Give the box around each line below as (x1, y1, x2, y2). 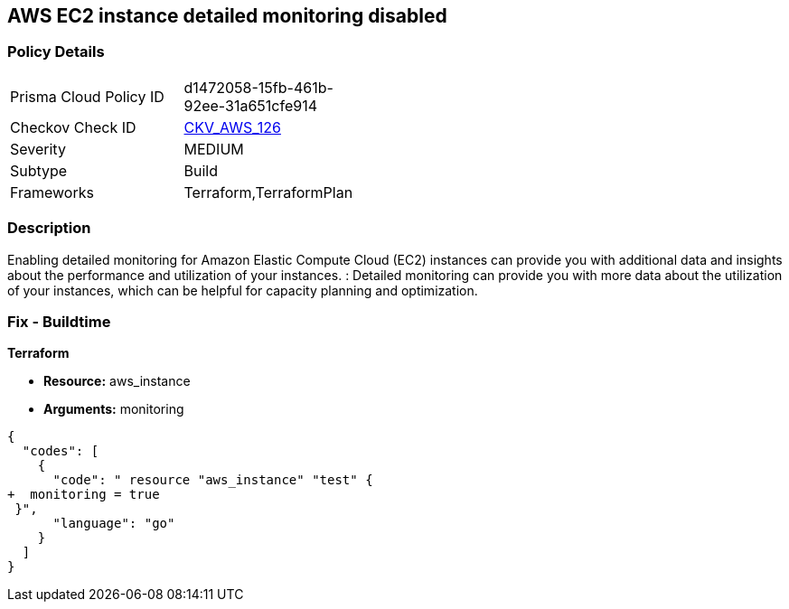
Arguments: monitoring (43, 401, 184, 417)
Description (7, 219, 91, 238)
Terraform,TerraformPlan (183, 183, 353, 201)
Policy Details (7, 42, 105, 61)
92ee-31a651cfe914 (183, 96, 317, 115)
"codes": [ (22, 444, 99, 459)
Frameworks (10, 183, 94, 201)
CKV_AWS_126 (183, 117, 281, 136)
